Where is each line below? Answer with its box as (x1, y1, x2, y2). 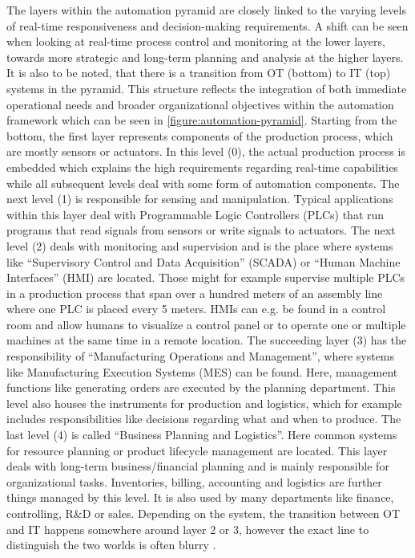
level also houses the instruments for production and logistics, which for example (6, 394, 402, 411)
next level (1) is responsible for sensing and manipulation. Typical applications (6, 190, 393, 207)
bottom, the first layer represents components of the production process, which (6, 127, 393, 144)
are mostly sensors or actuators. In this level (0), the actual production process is (6, 143, 405, 160)
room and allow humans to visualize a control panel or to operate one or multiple (6, 316, 406, 332)
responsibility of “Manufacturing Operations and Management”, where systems (6, 348, 395, 365)
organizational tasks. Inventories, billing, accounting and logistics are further (6, 473, 382, 490)
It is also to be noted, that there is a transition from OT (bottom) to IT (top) (6, 64, 391, 81)
